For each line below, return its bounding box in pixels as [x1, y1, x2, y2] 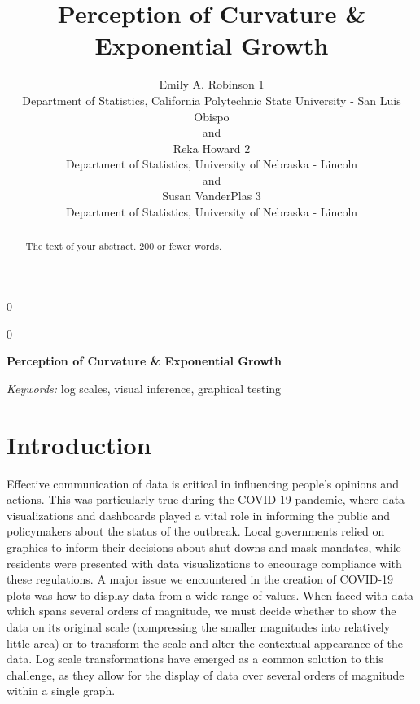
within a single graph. [7, 682, 116, 699]
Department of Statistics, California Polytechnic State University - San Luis [22, 91, 401, 108]
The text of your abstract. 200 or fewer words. [25, 239, 222, 253]
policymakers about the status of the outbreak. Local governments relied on [7, 523, 385, 540]
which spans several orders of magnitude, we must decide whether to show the [7, 602, 396, 619]
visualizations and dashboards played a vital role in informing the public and [7, 506, 391, 523]
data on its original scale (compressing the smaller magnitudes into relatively [7, 618, 391, 635]
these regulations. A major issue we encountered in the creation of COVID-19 [7, 571, 394, 588]
